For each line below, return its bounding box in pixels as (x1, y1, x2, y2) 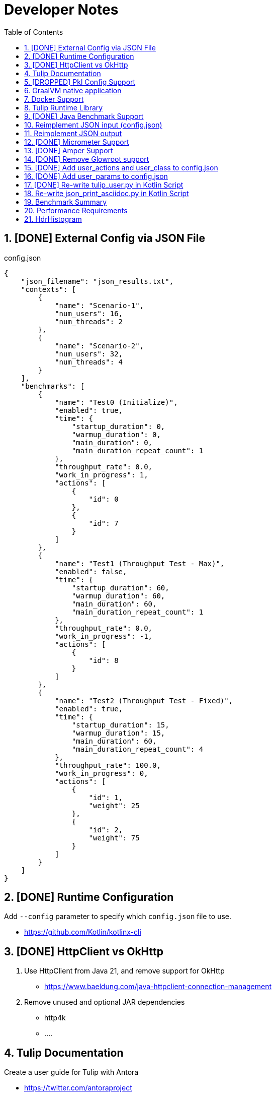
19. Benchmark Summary (24, 197, 107, 206)
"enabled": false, (55, 567, 127, 576)
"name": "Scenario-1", (55, 301, 144, 310)
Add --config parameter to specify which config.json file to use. (4, 912, 232, 921)
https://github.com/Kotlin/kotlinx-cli (24, 928, 141, 937)
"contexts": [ (21, 285, 76, 293)
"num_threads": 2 (55, 317, 123, 326)
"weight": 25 (88, 801, 140, 810)
